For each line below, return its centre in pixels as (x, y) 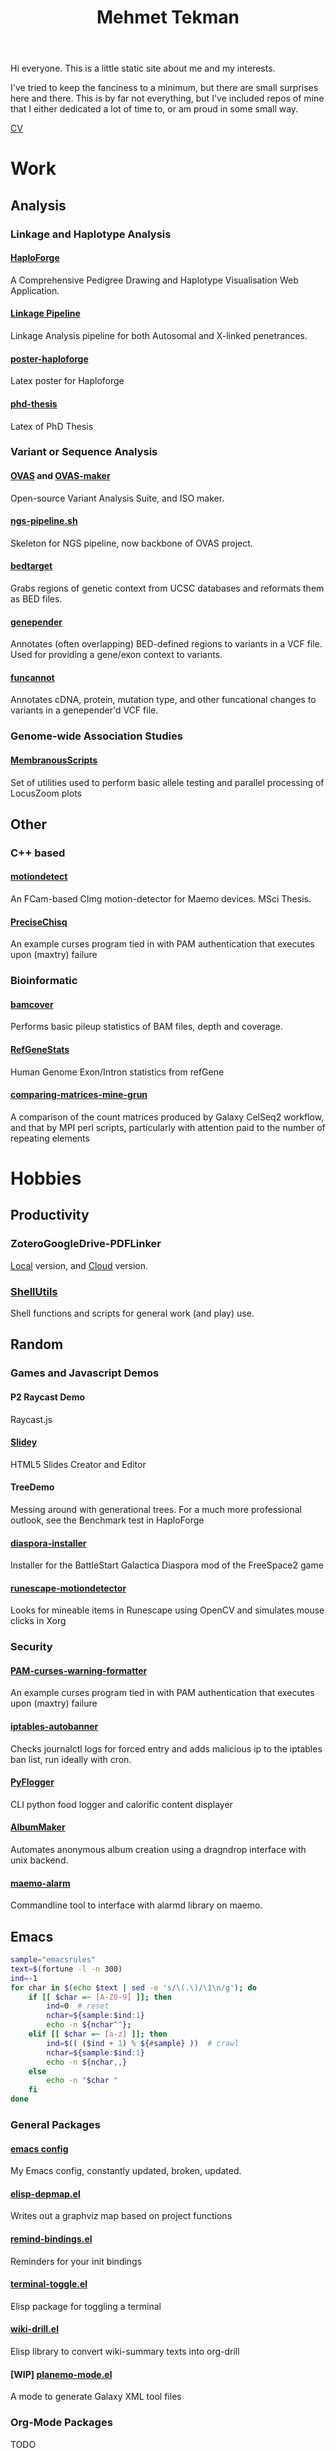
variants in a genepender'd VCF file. (84, 710)
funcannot (32, 677)
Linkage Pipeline (45, 313)
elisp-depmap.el (45, 2193)
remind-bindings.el (51, 2238)
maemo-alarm (40, 1883)
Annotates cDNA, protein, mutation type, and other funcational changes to (163, 700)
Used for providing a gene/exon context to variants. (116, 655)
